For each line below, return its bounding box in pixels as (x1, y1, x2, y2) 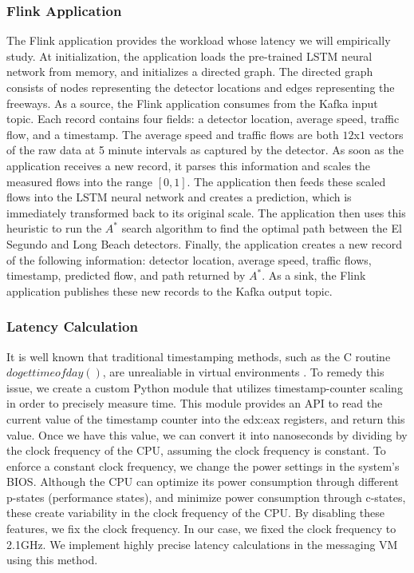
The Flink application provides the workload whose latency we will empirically (6, 32, 391, 49)
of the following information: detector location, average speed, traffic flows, (6, 251, 372, 268)
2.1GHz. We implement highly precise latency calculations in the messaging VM (6, 535, 398, 552)
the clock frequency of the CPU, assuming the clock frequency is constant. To (6, 442, 386, 459)
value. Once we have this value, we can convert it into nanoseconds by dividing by (6, 426, 408, 443)
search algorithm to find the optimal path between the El (121, 220, 402, 237)
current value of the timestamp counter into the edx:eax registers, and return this (6, 410, 405, 427)
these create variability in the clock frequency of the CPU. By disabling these (6, 504, 384, 521)
